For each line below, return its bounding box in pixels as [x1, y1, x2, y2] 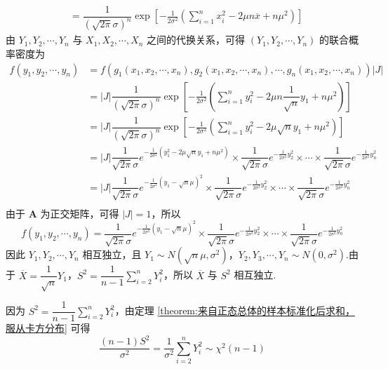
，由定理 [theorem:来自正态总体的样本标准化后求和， [114, 303, 355, 318]
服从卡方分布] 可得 [6, 321, 91, 335]
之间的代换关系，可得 [147, 32, 246, 47]
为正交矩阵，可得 [40, 206, 119, 220]
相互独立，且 [82, 247, 142, 262]
